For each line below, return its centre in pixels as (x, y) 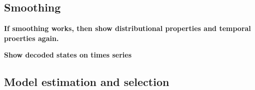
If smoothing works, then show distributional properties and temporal (127, 28)
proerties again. (31, 38)
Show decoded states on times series (68, 55)
